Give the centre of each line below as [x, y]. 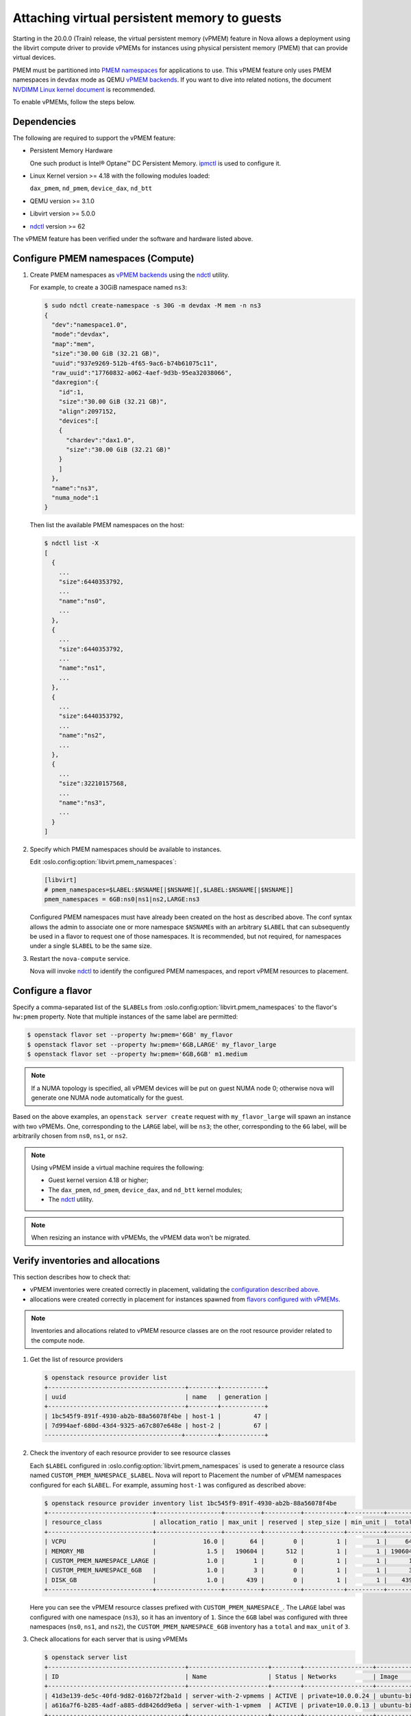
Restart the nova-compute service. [80, 958]
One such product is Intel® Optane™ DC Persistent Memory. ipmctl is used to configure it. [155, 163]
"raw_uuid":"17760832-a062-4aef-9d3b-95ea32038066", [142, 373]
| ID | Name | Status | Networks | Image [221, 1677]
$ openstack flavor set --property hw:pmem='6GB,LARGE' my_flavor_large [152, 1044]
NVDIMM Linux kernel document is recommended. [84, 89]
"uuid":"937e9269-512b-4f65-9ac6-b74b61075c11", [135, 363]
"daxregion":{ [75, 382]
